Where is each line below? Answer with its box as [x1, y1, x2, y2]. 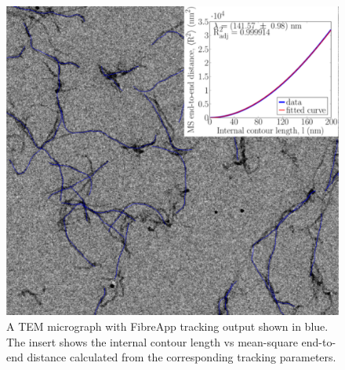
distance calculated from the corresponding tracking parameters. [27, 349, 336, 365]
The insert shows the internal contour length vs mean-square [6, 333, 298, 350]
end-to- [301, 333, 336, 350]
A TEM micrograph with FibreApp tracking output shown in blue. [6, 317, 329, 334]
